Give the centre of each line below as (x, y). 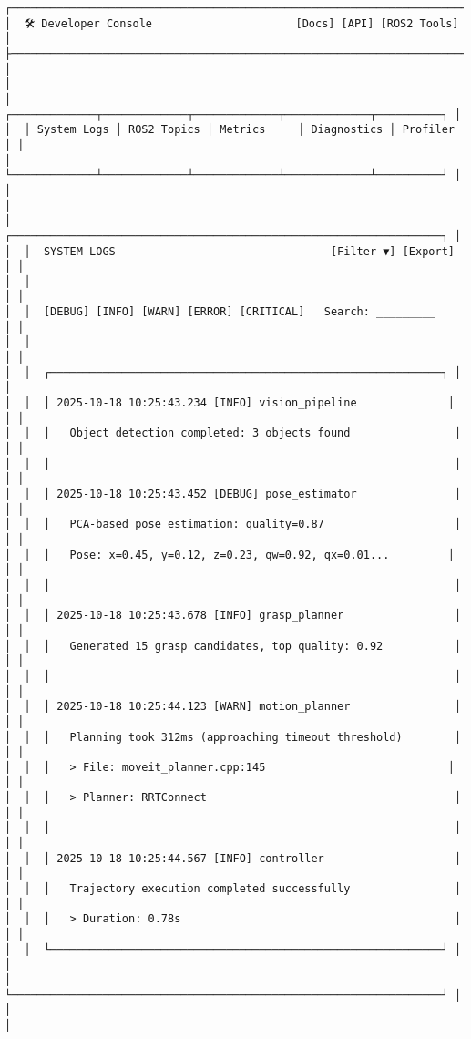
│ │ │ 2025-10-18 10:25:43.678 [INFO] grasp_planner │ (233, 616)
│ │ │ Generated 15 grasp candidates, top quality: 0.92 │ (233, 646)
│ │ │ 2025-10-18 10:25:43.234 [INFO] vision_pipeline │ (230, 403)
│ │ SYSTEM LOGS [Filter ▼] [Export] (230, 251)
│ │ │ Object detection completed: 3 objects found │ (233, 433)
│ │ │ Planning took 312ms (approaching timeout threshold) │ (233, 737)
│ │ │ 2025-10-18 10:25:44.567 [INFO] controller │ (233, 858)
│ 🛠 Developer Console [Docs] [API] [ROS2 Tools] (232, 23)
